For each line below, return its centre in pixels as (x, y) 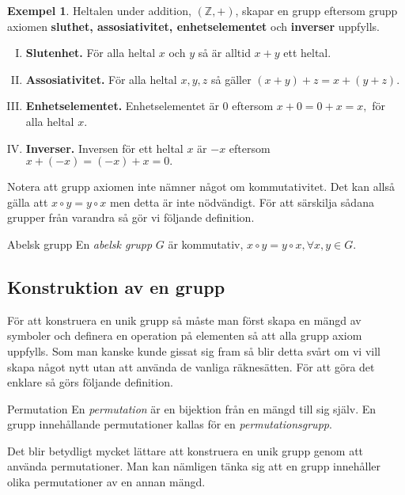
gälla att (28, 202)
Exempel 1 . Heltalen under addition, (99, 10)
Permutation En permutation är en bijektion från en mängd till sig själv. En (192, 408)
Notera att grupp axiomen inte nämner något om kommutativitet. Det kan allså (201, 187)
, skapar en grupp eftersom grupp (316, 10)
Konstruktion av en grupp (116, 286)
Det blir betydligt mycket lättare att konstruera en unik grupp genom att (185, 450)
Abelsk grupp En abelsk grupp (80, 244)
